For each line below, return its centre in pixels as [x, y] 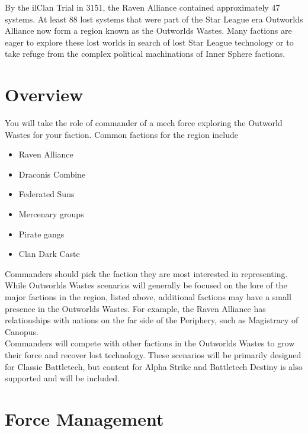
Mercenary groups [51, 214]
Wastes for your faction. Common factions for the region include [121, 134]
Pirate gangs [41, 234]
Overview [44, 94]
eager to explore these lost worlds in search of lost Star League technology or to [149, 42]
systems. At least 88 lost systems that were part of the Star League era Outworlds [154, 19]
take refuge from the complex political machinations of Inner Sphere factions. [145, 54]
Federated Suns [46, 194]
